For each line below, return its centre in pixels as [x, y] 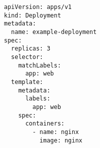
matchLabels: [40, 65]
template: [27, 82]
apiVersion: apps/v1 [38, 7]
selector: [27, 57]
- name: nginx [56, 132]
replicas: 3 [31, 49]
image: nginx [61, 140]
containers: [45, 124]
